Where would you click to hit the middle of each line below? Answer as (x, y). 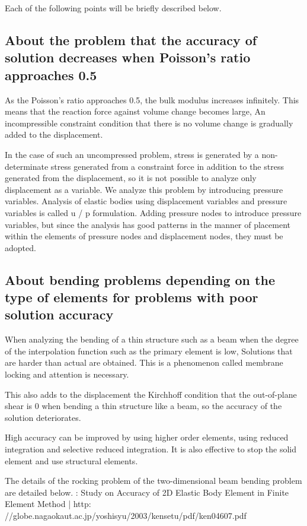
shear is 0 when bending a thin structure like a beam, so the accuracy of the (143, 406)
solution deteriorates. (43, 417)
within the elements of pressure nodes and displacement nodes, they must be (144, 236)
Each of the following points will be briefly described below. (113, 8)
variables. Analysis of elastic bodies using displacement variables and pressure (146, 201)
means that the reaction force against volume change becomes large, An (135, 111)
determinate (27, 166)
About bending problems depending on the (140, 279)
